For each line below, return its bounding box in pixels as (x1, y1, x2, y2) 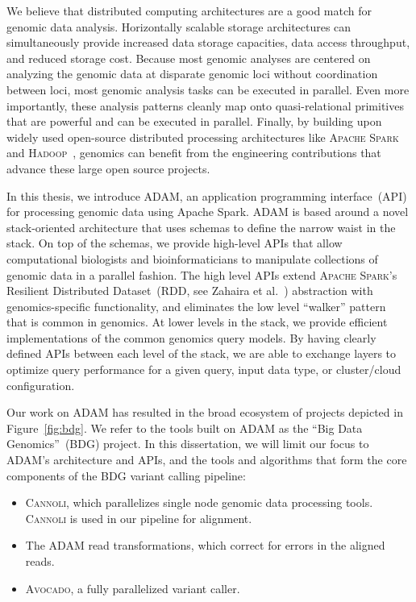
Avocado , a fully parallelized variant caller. (25, 579, 240, 596)
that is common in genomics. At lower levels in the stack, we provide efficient (6, 313, 388, 330)
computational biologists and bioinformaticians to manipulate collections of (6, 250, 378, 267)
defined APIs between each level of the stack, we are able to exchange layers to (6, 345, 397, 362)
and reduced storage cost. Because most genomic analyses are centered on (6, 49, 371, 66)
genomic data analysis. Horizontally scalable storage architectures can (6, 18, 352, 35)
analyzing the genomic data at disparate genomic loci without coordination (6, 65, 378, 82)
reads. (25, 553, 55, 569)
